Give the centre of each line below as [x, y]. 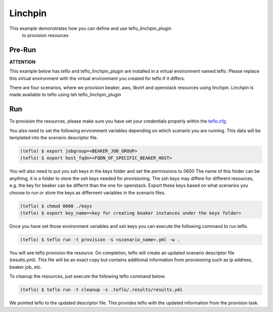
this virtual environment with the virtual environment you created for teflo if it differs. [97, 78]
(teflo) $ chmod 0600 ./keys [56, 206]
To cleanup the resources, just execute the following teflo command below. [87, 277]
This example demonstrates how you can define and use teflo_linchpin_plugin [90, 28]
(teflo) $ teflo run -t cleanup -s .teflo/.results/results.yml [101, 290]
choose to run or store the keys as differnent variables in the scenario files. [87, 192]
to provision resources [45, 35]
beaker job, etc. [26, 267]
